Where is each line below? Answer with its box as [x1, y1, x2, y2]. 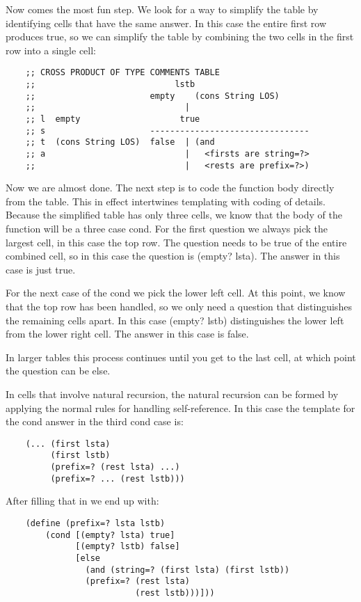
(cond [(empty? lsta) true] [45, 530, 175, 540]
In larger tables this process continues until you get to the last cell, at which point [6, 349, 356, 364]
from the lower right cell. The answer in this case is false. [6, 326, 249, 341]
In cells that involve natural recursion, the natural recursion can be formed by [6, 387, 339, 401]
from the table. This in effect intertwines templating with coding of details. [6, 193, 326, 208]
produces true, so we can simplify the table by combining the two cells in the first [6, 29, 354, 44]
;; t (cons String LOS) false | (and [25, 137, 215, 148]
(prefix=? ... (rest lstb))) [50, 473, 185, 484]
